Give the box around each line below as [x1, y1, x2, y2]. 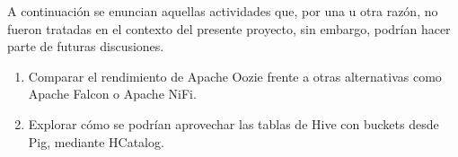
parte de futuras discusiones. [7, 37, 164, 56]
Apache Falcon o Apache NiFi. [28, 84, 197, 103]
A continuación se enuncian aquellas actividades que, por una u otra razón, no [7, 2, 438, 20]
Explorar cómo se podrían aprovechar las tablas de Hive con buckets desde [28, 114, 439, 133]
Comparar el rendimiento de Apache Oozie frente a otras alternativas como [28, 66, 442, 85]
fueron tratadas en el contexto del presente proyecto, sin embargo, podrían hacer [7, 19, 451, 38]
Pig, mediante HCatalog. [28, 132, 164, 151]
